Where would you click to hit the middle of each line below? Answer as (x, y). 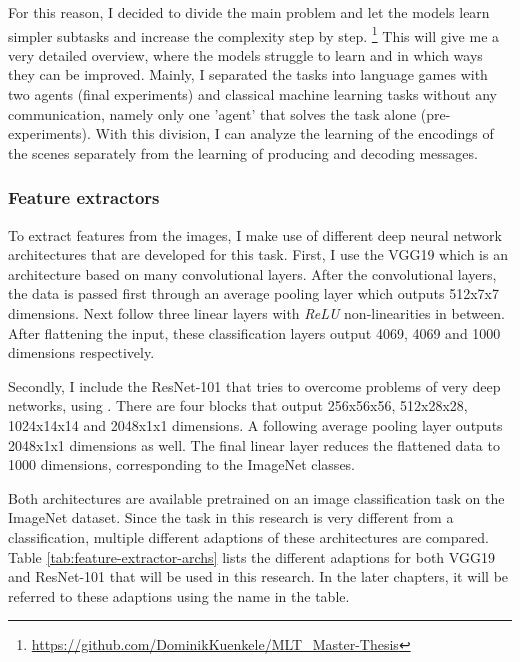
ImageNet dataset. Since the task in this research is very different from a (231, 517)
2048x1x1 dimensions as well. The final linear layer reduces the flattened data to (254, 444)
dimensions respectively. (81, 352)
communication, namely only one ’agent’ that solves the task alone (212, 113)
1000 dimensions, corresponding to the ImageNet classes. (182, 464)
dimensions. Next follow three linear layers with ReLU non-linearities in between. (256, 313)
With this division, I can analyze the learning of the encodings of (294, 133)
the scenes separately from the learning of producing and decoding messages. (243, 152)
